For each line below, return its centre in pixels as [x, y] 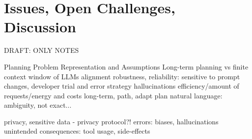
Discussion [40, 27]
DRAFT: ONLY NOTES [42, 50]
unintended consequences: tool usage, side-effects [77, 131]
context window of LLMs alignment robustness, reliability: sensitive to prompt [122, 76]
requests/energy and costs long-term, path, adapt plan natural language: [113, 95]
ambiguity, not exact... [38, 105]
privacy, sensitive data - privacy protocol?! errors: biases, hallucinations [111, 121]
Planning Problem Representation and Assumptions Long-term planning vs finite [126, 66]
